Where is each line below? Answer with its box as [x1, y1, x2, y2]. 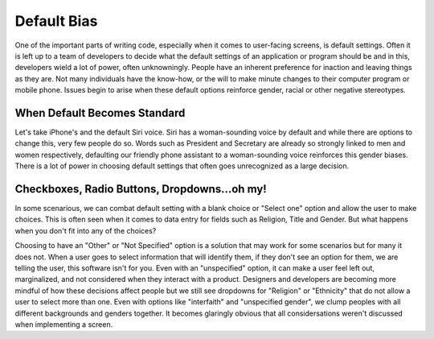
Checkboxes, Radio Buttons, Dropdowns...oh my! [14, 182, 267, 196]
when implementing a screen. [14, 320, 113, 329]
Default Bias [14, 12, 98, 30]
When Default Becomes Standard [14, 105, 186, 120]
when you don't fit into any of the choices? [14, 225, 157, 235]
